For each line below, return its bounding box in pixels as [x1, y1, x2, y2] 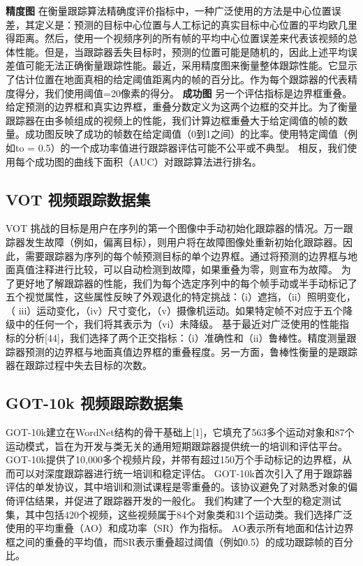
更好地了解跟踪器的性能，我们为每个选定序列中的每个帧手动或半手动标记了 [15, 275, 357, 290]
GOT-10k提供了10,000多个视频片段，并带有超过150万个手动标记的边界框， [6, 452, 342, 467]
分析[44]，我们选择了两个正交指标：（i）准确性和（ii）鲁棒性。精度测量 [24, 331, 347, 345]
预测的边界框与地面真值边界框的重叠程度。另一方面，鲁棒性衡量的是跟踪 [24, 344, 357, 358]
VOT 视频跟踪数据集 [6, 188, 151, 210]
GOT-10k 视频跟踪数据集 [6, 392, 183, 414]
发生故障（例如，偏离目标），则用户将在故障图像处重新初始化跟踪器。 [24, 234, 343, 249]
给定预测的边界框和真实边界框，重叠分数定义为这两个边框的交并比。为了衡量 [6, 99, 357, 114]
